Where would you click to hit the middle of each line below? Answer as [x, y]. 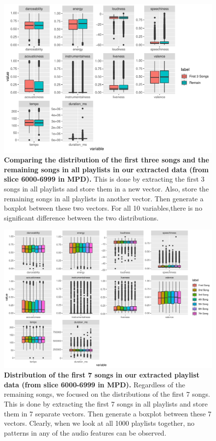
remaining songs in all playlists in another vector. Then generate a [104, 198]
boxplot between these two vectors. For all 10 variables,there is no [103, 208]
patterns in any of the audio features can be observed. [85, 432]
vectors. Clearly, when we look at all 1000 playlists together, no [99, 423]
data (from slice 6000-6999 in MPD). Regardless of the [94, 384]
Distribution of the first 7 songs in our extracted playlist [102, 375]
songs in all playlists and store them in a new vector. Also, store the [107, 189]
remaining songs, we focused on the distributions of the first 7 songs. [107, 394]
